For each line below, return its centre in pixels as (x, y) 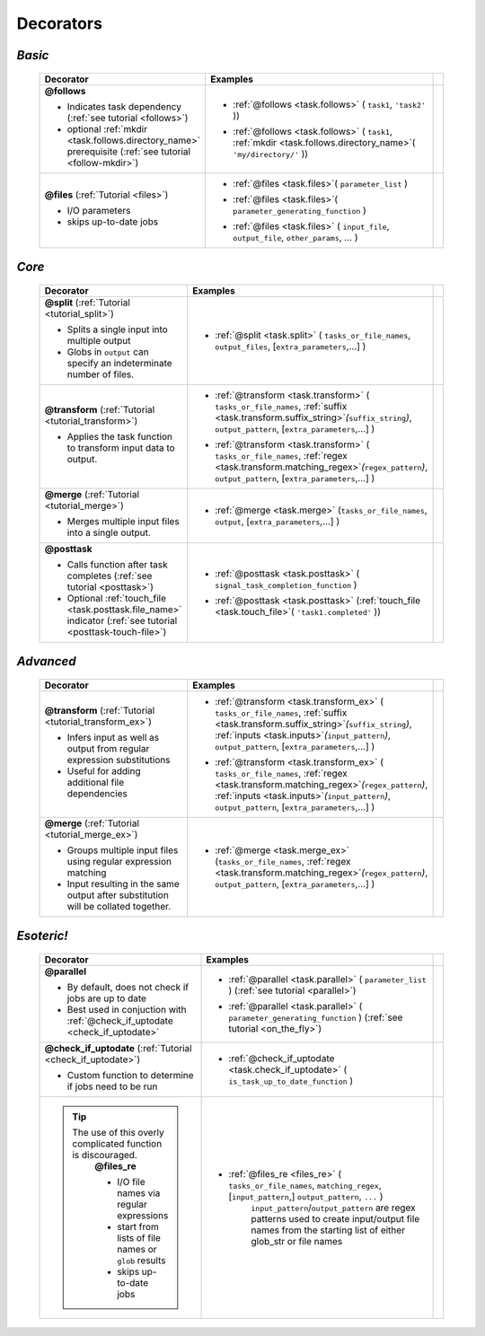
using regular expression (119, 861)
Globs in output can (108, 352)
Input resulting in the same (123, 883)
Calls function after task (117, 564)
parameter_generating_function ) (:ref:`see (316, 1017)
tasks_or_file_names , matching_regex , (305, 1185)
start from (138, 1226)
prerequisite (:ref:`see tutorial (129, 151)
